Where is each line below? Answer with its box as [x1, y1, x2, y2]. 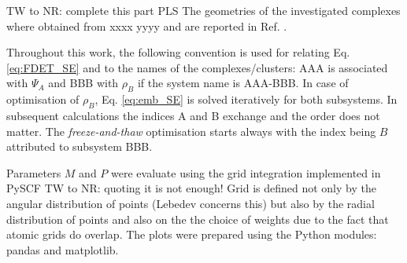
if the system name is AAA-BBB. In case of [137, 75, 349, 91]
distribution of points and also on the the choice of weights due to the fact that [6, 210, 389, 227]
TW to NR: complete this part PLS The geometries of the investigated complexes [6, 2, 401, 18]
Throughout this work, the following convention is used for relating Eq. [6, 44, 350, 60]
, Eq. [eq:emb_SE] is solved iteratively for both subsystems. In [94, 91, 398, 108]
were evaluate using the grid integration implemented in [111, 164, 381, 181]
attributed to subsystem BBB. [6, 138, 153, 155]
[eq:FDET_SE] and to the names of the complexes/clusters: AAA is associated [6, 59, 388, 75]
